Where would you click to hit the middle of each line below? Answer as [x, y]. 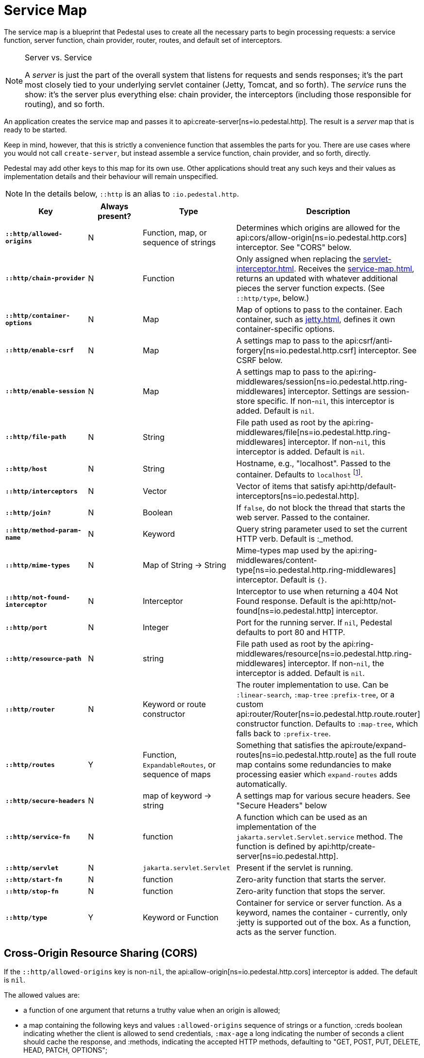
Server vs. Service [59, 57]
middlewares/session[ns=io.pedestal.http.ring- [322, 381]
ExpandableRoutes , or [179, 765]
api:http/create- [347, 847]
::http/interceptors [42, 491]
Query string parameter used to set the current [322, 529]
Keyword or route [174, 704]
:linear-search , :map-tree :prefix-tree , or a [315, 695]
